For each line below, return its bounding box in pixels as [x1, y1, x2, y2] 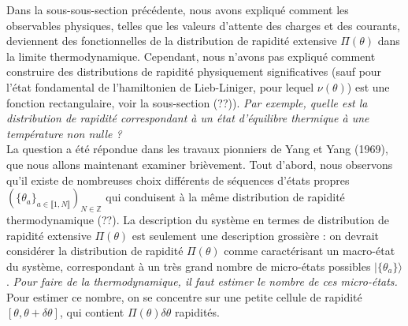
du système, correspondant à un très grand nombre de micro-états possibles [6, 257, 371, 274]
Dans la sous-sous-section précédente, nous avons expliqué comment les [6, 2, 349, 17]
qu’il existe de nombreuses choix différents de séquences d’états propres [6, 171, 350, 188]
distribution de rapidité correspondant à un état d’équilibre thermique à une [6, 110, 369, 126]
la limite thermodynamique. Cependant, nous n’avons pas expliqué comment [6, 47, 376, 64]
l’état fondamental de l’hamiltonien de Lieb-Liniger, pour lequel [6, 78, 314, 95]
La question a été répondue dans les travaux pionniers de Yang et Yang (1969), [6, 141, 388, 157]
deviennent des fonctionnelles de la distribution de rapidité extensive [6, 32, 337, 49]
